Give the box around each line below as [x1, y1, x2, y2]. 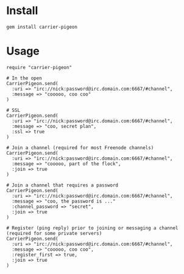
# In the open [6, 75, 43, 81]
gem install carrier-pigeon [6, 24, 78, 30]
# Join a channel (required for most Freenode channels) [6, 144, 154, 150]
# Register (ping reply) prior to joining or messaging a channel [6, 224, 179, 231]
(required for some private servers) [6, 230, 102, 236]
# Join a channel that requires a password [6, 182, 119, 188]
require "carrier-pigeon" [6, 64, 72, 70]
